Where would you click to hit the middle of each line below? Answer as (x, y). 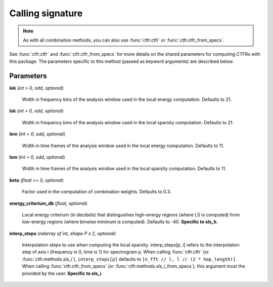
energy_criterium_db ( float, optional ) (49, 203)
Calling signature (46, 13)
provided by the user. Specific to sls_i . (62, 273)
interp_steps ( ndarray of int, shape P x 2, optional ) (63, 233)
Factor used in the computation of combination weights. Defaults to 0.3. (97, 192)
